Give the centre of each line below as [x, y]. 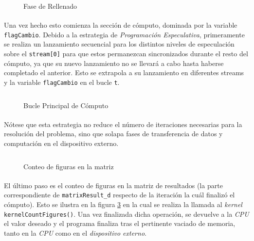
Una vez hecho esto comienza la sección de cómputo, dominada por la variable [121, 25]
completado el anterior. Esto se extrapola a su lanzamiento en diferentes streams [124, 72]
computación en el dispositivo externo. [61, 143]
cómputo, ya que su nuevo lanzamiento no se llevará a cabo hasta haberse [114, 63]
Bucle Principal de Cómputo [66, 105]
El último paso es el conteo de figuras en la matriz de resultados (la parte [113, 185]
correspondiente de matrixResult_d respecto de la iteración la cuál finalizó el [119, 195]
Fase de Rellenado [50, 6]
